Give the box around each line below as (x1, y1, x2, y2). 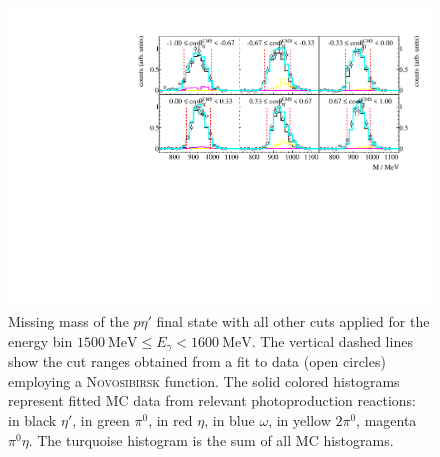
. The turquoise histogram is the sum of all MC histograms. (28, 429, 394, 450)
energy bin (8, 330, 73, 351)
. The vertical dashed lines (251, 330, 413, 351)
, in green (72, 410, 130, 431)
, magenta (356, 410, 417, 431)
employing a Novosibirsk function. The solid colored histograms (8, 370, 400, 391)
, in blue (204, 410, 255, 431)
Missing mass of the (8, 311, 129, 332)
